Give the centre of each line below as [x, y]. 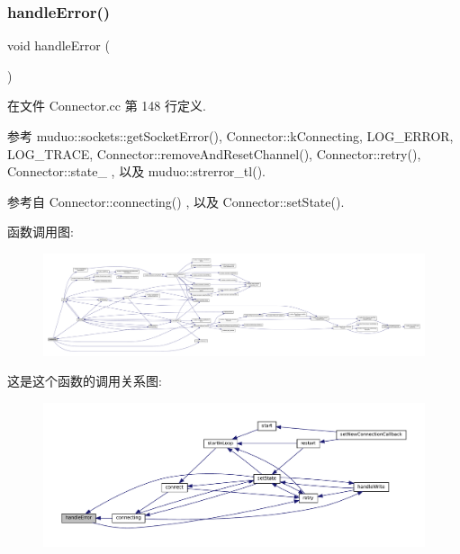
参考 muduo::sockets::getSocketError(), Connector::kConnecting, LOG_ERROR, [230, 136]
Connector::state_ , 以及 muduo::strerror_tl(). [136, 171]
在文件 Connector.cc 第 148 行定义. [107, 106]
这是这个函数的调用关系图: [85, 381]
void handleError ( [59, 45]
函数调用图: [41, 232]
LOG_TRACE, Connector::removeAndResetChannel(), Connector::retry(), [214, 153]
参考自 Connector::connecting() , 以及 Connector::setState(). [176, 201]
